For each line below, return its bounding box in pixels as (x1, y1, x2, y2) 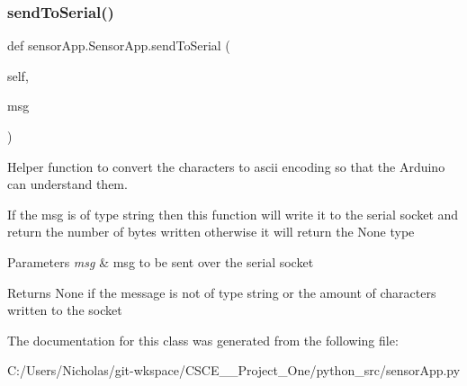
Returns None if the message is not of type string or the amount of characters (7, 283, 436, 301)
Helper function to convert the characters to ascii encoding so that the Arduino (7, 157, 445, 175)
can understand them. (7, 175, 128, 193)
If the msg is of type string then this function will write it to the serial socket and (7, 204, 459, 223)
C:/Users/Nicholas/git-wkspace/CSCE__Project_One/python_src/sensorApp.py (7, 361, 461, 380)
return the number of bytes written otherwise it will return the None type (7, 222, 415, 241)
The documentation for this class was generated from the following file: (7, 330, 399, 349)
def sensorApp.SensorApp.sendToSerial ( (7, 36, 230, 55)
